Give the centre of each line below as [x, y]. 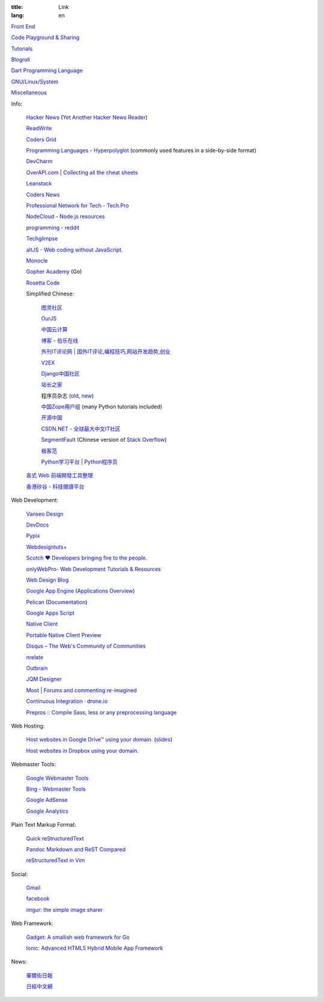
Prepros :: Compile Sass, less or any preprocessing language [101, 712]
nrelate [35, 657]
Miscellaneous [29, 92]
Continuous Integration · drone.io [67, 701]
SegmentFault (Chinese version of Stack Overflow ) [104, 440]
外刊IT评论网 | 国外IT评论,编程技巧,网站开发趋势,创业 [106, 352]
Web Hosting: [28, 726]
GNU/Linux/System [35, 82]
